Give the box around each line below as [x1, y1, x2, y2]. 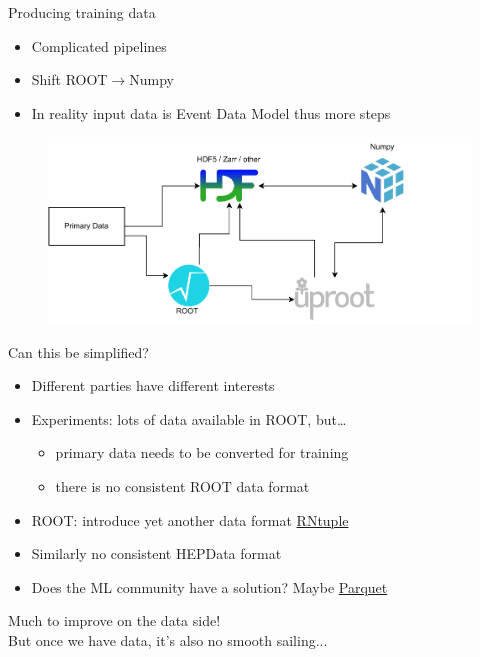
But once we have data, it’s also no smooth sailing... [8, 629, 328, 650]
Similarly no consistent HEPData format [31, 543, 282, 564]
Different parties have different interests [31, 375, 275, 396]
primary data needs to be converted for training [55, 442, 349, 463]
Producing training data [8, 2, 156, 22]
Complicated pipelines [31, 35, 167, 56]
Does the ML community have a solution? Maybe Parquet [31, 576, 388, 597]
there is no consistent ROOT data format [55, 475, 310, 496]
